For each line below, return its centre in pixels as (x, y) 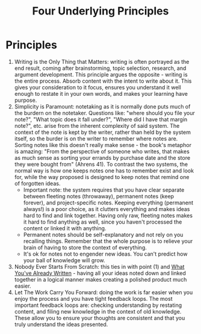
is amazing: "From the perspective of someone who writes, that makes (102, 151)
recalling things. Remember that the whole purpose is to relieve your (108, 241)
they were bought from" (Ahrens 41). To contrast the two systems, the (101, 164)
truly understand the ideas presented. (61, 324)
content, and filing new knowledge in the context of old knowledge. (98, 311)
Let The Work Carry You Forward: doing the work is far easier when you (104, 292)
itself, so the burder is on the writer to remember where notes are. (96, 138)
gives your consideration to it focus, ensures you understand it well (97, 87)
